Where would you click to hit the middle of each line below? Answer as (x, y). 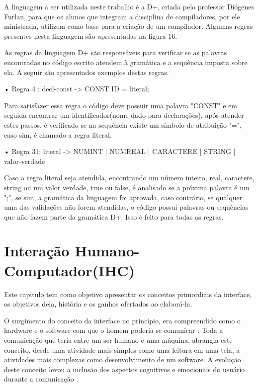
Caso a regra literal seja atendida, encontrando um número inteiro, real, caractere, (129, 178)
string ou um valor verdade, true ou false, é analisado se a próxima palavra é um (127, 187)
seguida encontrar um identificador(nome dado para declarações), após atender (124, 115)
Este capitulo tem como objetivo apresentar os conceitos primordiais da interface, (128, 294)
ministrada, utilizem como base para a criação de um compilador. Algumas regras (129, 26)
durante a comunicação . (41, 379)
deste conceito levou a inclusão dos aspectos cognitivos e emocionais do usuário (125, 369)
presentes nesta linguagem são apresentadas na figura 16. (91, 36)
